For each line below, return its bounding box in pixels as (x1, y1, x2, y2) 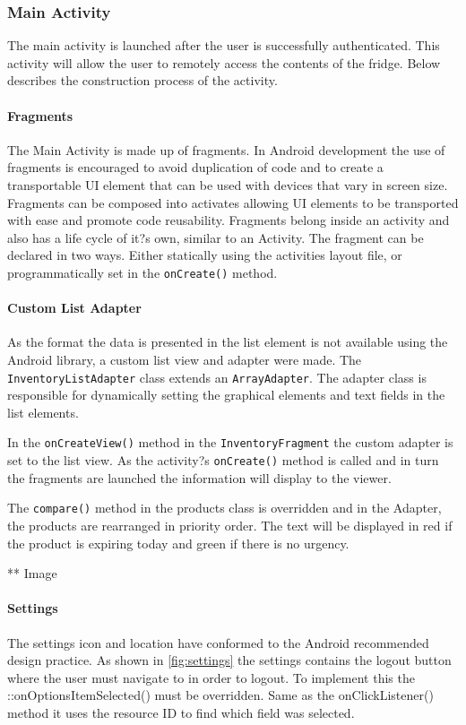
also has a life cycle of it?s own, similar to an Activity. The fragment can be (7, 228, 424, 246)
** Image (7, 564, 57, 583)
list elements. (7, 402, 79, 421)
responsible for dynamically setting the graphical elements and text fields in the (7, 385, 445, 404)
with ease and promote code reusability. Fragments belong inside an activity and (7, 211, 450, 229)
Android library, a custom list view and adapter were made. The (7, 350, 362, 368)
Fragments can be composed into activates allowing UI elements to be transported (7, 193, 459, 211)
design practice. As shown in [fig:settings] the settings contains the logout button (7, 651, 452, 669)
